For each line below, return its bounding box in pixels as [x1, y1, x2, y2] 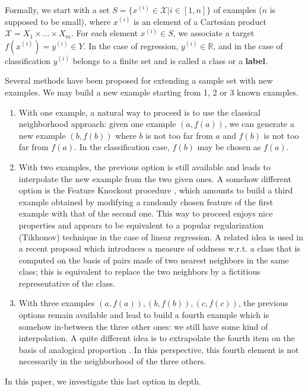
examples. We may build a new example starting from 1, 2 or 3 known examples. [5, 85, 299, 98]
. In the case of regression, [83, 39, 179, 52]
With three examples [18, 297, 95, 309]
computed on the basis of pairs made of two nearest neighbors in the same [18, 253, 289, 266]
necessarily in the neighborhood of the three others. [18, 355, 207, 367]
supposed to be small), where [5, 15, 111, 27]
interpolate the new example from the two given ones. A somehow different [18, 172, 291, 185]
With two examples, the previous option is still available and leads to [18, 160, 271, 173]
